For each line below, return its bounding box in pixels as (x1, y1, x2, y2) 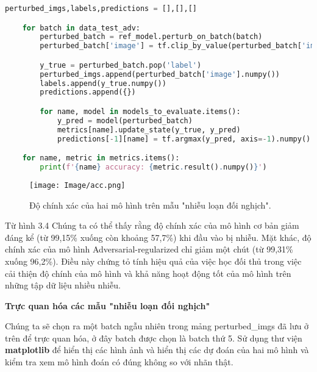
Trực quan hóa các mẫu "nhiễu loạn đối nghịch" (5, 299, 210, 312)
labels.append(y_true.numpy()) (40, 79, 166, 88)
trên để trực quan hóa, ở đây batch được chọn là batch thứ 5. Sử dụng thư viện (5, 331, 302, 344)
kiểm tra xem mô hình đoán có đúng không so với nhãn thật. (5, 356, 233, 368)
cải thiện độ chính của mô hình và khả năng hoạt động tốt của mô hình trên (5, 266, 291, 279)
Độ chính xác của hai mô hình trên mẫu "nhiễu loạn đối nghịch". (29, 198, 271, 211)
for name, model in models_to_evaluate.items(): (40, 107, 241, 116)
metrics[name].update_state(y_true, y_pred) (57, 125, 241, 134)
